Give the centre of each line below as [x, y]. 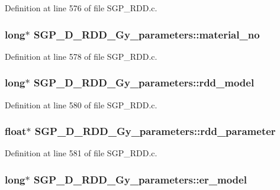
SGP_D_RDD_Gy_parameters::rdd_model [144, 83]
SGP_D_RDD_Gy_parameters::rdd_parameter [155, 131]
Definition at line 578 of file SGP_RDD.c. [81, 56]
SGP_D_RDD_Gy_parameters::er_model [140, 179]
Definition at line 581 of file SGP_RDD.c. [81, 153]
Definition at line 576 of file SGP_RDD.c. [81, 8]
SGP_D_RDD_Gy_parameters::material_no [147, 34]
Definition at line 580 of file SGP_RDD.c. [81, 104]
